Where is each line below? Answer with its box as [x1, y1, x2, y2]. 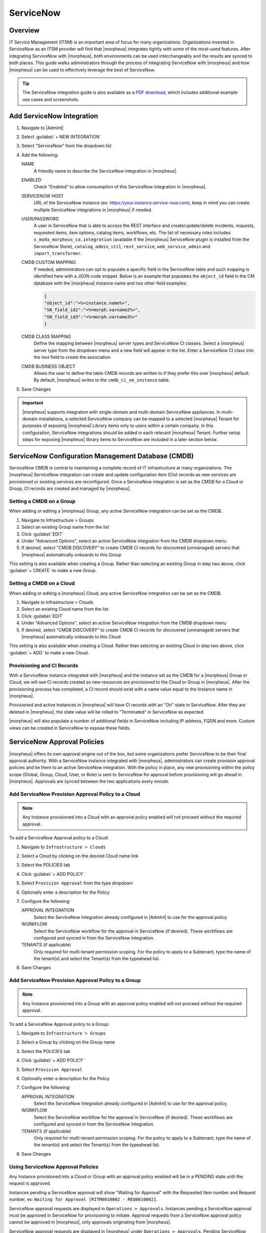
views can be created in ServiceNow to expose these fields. [9, 725, 131, 731]
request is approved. [9, 1180, 51, 1186]
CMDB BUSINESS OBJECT [21, 363, 76, 369]
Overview [9, 26, 40, 35]
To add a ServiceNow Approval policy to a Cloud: [9, 835, 109, 841]
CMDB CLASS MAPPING [21, 333, 71, 340]
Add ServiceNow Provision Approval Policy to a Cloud [9, 791, 140, 798]
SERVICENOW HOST [21, 193, 64, 199]
